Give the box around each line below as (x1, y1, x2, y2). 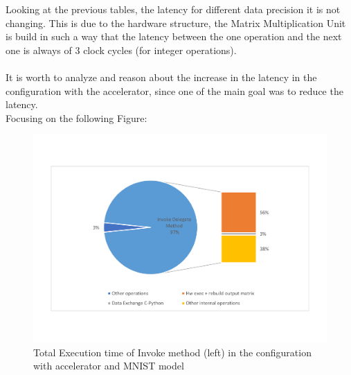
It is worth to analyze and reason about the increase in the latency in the (6, 69, 317, 84)
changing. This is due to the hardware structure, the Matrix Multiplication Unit (6, 15, 346, 30)
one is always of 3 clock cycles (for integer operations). (6, 42, 237, 57)
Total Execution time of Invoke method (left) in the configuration (33, 345, 312, 359)
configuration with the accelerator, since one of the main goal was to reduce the (6, 83, 343, 98)
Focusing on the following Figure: (6, 110, 147, 125)
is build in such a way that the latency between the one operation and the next (6, 29, 342, 44)
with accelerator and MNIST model (33, 358, 184, 373)
